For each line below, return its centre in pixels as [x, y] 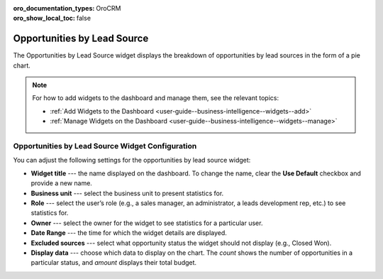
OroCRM [109, 8]
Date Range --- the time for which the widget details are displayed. [129, 233]
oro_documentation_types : [54, 8]
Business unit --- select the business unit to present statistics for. [127, 193]
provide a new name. [61, 183]
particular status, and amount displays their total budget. [114, 263]
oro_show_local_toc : [44, 18]
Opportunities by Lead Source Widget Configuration [105, 146]
